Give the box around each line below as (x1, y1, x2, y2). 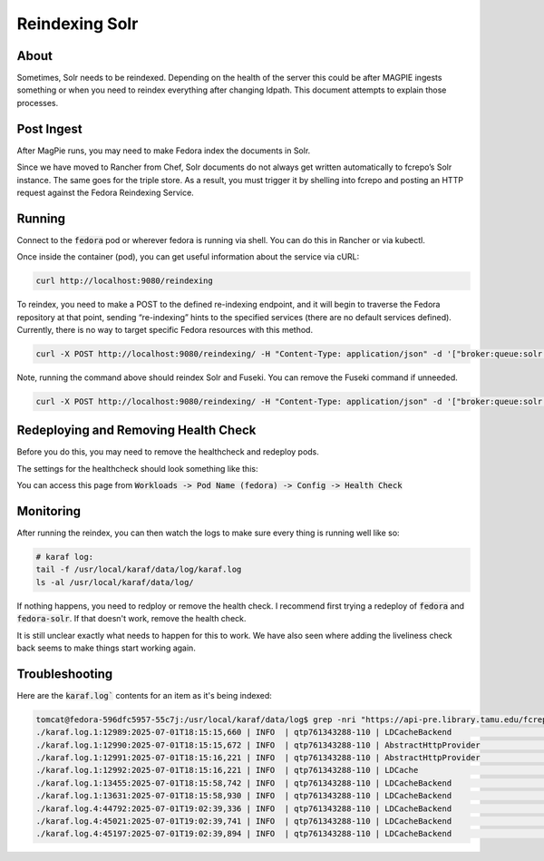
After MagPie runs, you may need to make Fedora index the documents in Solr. (16, 145, 311, 156)
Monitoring (16, 504, 82, 519)
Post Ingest (16, 121, 83, 136)
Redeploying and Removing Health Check (16, 423, 257, 438)
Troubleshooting (16, 666, 113, 681)
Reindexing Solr (16, 14, 139, 34)
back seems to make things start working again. (16, 642, 197, 653)
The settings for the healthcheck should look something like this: (16, 463, 258, 474)
